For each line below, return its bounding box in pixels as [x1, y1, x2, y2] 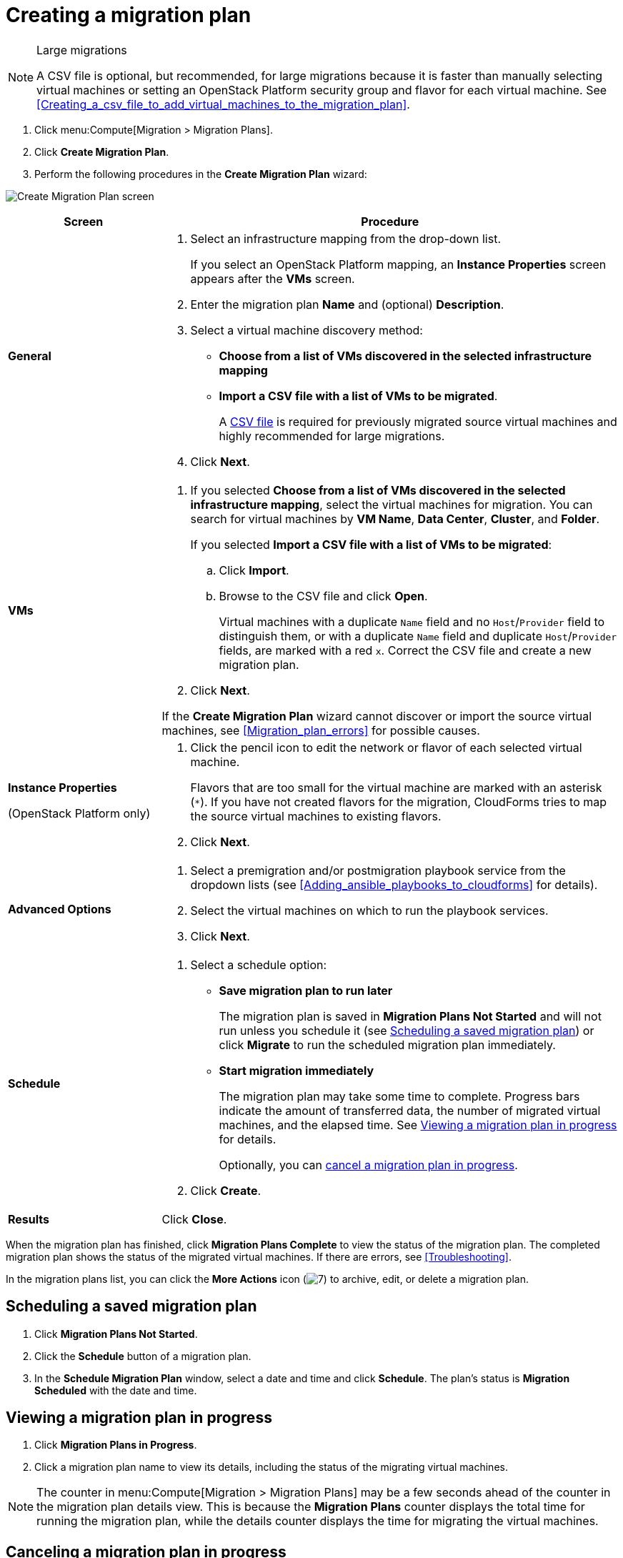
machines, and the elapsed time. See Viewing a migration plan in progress [219, 1117, 617, 1132]
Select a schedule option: [190, 957, 327, 972]
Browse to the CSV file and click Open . [219, 588, 428, 603]
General [8, 348, 51, 363]
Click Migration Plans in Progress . [34, 1439, 197, 1452]
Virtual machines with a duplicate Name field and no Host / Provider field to [219, 614, 605, 629]
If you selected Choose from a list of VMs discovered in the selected [190, 482, 566, 497]
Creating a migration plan [6, 3, 251, 27]
